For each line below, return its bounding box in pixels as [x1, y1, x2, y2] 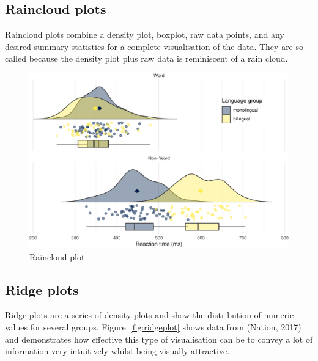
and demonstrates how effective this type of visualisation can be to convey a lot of [5, 332, 313, 345]
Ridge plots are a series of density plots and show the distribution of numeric [5, 308, 294, 321]
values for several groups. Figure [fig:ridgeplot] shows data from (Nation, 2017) [5, 321, 301, 334]
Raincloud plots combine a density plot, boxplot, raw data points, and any [5, 28, 284, 41]
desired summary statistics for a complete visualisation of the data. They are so [5, 40, 304, 53]
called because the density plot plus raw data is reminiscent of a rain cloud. [5, 52, 288, 65]
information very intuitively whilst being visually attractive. [5, 345, 230, 357]
